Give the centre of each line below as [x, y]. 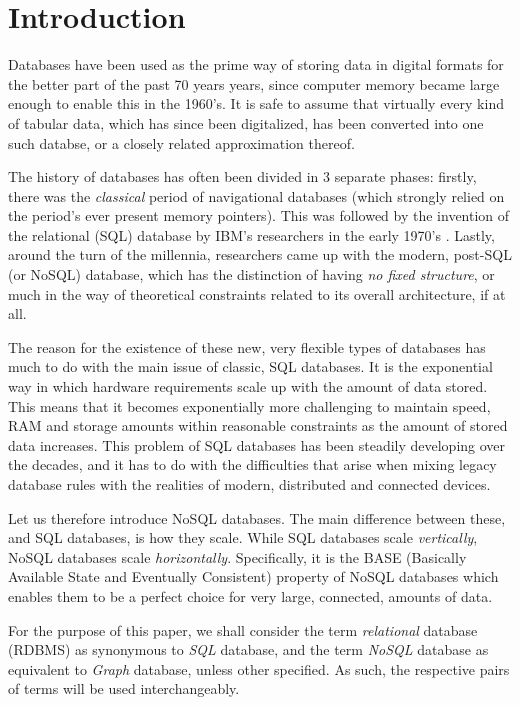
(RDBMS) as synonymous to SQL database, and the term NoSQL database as [248, 649]
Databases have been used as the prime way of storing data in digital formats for [256, 64]
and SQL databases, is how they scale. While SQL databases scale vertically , [243, 537]
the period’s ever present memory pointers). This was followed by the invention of [259, 215]
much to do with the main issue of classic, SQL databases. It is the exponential [250, 366]
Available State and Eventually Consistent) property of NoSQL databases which [253, 576]
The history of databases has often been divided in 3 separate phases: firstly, [242, 176]
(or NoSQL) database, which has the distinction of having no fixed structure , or [251, 274]
